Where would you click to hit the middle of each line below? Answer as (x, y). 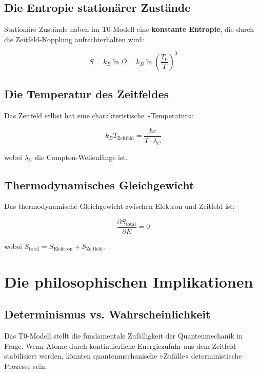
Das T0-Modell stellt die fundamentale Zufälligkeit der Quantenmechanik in (124, 336)
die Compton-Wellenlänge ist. (81, 157)
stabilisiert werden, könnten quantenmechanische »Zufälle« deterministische (123, 356)
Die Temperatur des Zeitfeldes (87, 94)
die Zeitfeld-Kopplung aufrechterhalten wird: (74, 39)
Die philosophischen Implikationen (129, 281)
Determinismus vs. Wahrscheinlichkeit (107, 314)
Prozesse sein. (26, 366)
